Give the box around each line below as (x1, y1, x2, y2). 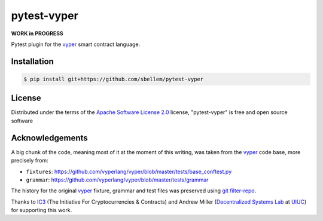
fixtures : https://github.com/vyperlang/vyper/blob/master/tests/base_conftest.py (26, 168, 232, 175)
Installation (11, 56, 54, 66)
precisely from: (11, 157, 48, 164)
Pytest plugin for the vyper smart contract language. (11, 41, 141, 48)
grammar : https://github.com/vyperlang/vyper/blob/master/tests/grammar (26, 176, 209, 183)
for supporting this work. (11, 207, 72, 214)
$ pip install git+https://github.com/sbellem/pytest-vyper (23, 75, 204, 82)
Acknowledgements (11, 133, 88, 143)
